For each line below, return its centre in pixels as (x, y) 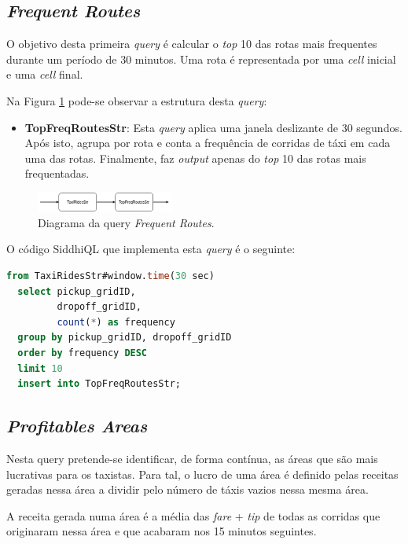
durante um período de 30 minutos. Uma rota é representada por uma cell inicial (201, 59)
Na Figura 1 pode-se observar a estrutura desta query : (137, 100)
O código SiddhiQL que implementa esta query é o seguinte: (151, 249)
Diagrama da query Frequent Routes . (126, 222)
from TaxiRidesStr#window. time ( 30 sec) (110, 276)
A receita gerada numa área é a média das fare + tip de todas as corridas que (193, 515)
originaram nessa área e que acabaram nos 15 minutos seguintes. (162, 531)
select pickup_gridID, (77, 291)
